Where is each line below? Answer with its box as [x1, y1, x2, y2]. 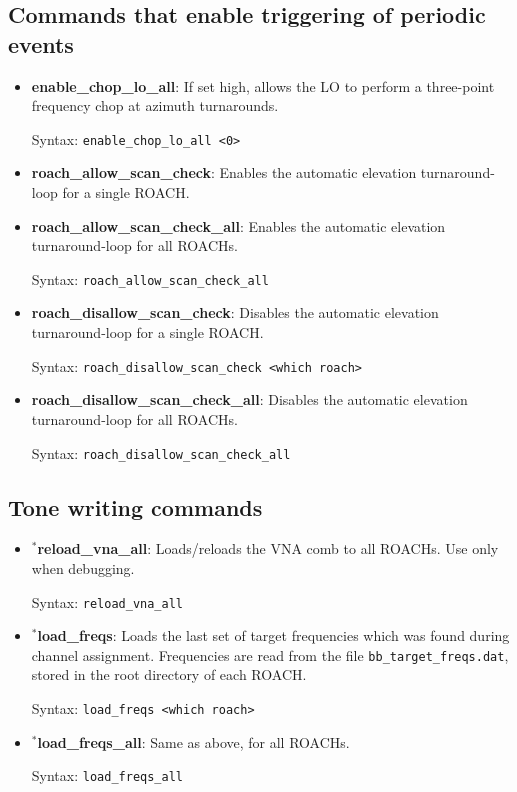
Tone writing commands [8, 491, 263, 522]
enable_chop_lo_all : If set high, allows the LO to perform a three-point [31, 75, 495, 96]
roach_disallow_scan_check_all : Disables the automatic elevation [31, 389, 468, 410]
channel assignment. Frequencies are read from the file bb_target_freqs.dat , [31, 644, 509, 665]
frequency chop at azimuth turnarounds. [31, 95, 279, 116]
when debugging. [31, 557, 135, 578]
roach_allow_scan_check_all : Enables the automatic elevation [31, 215, 446, 236]
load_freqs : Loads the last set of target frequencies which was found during [37, 625, 510, 646]
